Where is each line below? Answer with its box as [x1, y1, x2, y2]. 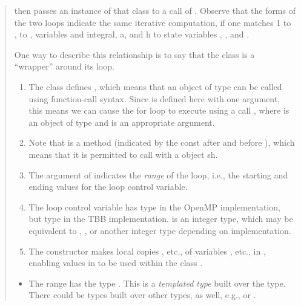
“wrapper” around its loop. [14, 60, 114, 73]
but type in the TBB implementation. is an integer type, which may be [28, 212, 293, 225]
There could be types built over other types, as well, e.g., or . [28, 288, 256, 301]
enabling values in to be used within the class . [28, 256, 203, 269]
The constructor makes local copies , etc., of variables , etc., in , [28, 244, 266, 257]
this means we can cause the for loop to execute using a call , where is [28, 104, 289, 117]
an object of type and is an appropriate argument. [28, 116, 215, 128]
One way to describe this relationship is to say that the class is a [14, 48, 255, 60]
